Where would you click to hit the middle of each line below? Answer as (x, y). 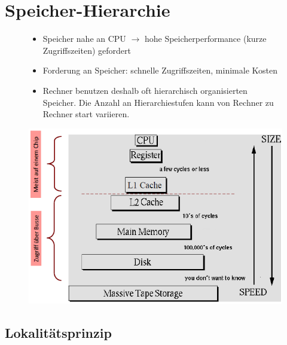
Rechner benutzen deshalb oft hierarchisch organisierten (145, 90)
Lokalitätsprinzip (58, 333)
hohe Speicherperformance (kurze (205, 39)
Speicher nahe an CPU (84, 39)
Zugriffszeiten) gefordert (87, 50)
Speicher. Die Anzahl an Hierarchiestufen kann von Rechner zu (158, 102)
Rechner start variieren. (86, 114)
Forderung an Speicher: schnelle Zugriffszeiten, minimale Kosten (160, 70)
